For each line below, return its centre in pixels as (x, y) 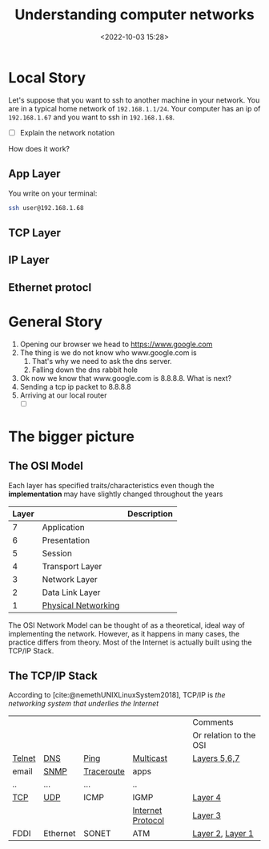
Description (151, 513)
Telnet (24, 758)
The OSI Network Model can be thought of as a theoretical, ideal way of (127, 625)
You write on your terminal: (53, 193)
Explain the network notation (67, 132)
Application (64, 527)
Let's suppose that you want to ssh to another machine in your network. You (134, 100)
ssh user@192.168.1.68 (46, 208)
